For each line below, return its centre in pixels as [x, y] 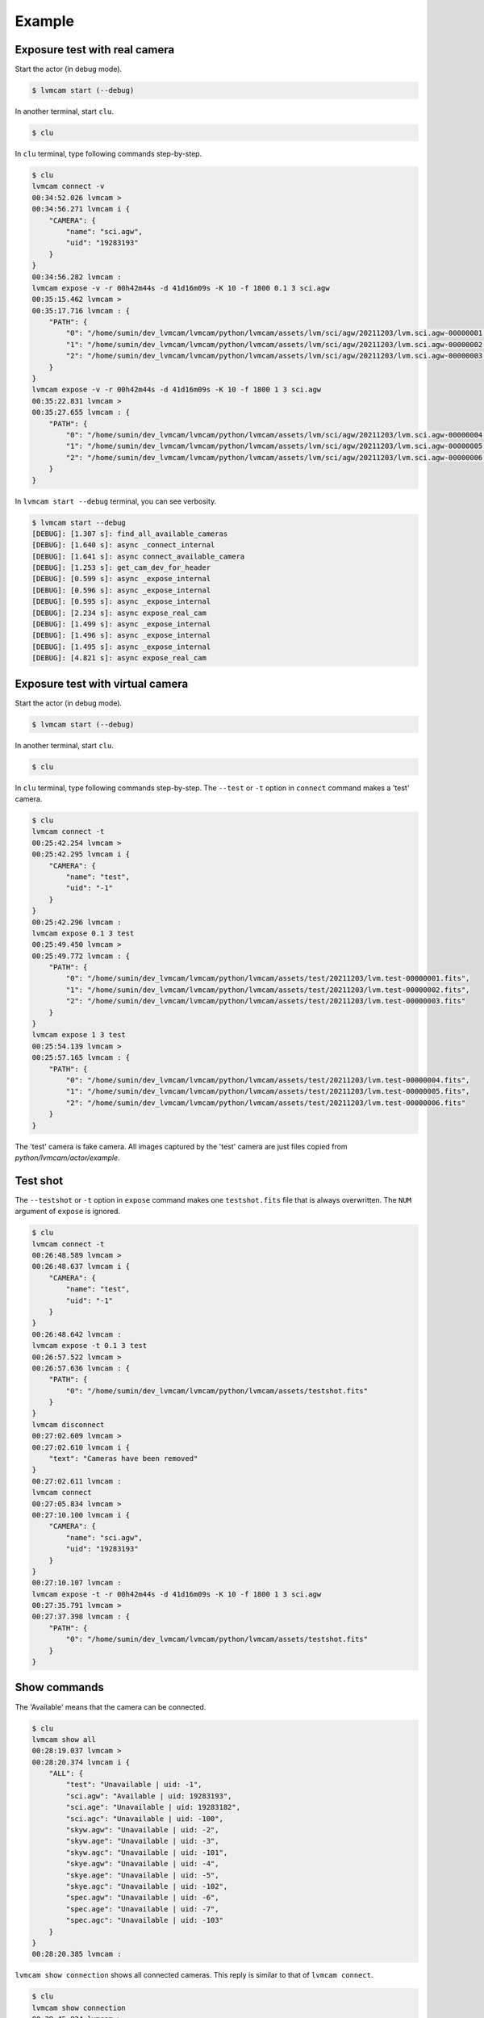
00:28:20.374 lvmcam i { [81, 1762]
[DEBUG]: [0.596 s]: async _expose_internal [121, 590]
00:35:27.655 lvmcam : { [81, 412]
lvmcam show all [64, 1739]
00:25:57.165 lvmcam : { [81, 1058]
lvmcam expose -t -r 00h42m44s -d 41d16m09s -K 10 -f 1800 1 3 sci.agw [177, 1594]
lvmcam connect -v [68, 186]
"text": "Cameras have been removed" [123, 1459]
